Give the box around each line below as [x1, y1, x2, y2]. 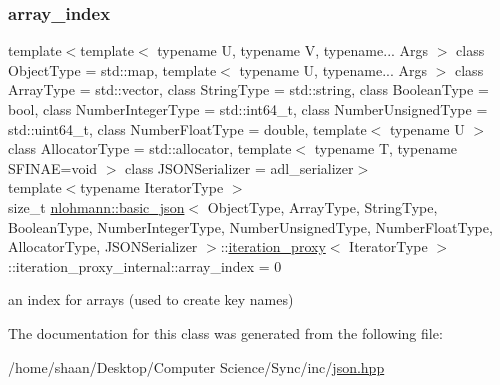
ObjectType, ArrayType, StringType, [207, 196, 438, 217]
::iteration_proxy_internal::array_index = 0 [8, 255, 282, 276]
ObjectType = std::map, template [8, 59, 217, 80]
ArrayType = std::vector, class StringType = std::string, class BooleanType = [8, 79, 489, 100]
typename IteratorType [80, 177, 224, 198]
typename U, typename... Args [239, 59, 428, 80]
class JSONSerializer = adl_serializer [125, 157, 354, 178]
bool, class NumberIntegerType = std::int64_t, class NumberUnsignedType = [8, 99, 488, 119]
